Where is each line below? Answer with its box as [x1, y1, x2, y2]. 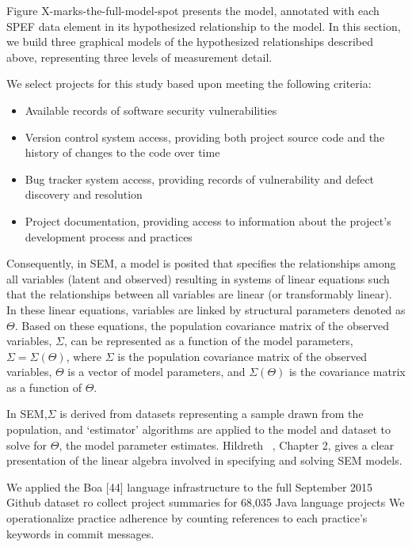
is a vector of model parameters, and [67, 363, 246, 380]
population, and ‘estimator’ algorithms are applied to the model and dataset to [6, 421, 391, 438]
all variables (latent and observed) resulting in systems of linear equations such [6, 270, 390, 287]
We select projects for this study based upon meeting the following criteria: [6, 75, 372, 92]
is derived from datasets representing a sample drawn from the [59, 405, 364, 422]
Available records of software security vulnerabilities [25, 101, 277, 118]
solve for [6, 436, 48, 453]
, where [66, 348, 102, 364]
